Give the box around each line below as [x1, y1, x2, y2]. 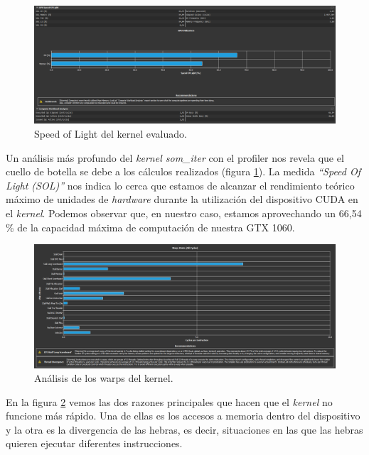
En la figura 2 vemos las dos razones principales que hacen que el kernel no [6, 394, 333, 409]
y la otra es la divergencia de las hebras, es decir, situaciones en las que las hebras [6, 422, 363, 437]
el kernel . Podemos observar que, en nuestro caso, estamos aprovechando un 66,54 [6, 206, 362, 221]
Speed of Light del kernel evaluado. [34, 126, 187, 141]
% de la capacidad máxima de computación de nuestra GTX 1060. [6, 219, 295, 234]
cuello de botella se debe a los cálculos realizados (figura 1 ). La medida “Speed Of [6, 164, 361, 179]
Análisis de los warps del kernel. [34, 371, 173, 385]
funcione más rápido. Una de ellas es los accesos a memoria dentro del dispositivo [6, 408, 360, 423]
